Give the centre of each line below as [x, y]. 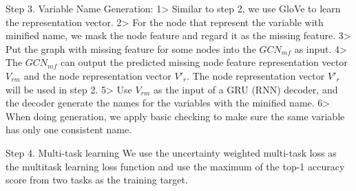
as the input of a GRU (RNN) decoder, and [246, 89]
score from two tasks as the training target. [97, 180]
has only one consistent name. [69, 130]
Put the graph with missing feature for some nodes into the [131, 48]
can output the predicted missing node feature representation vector [204, 62]
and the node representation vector [97, 75]
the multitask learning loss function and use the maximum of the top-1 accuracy [175, 166]
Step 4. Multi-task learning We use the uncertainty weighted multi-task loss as [171, 152]
